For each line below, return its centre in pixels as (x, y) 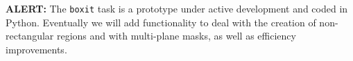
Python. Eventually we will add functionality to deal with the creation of (161, 22)
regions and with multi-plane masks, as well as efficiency (176, 36)
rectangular (30, 36)
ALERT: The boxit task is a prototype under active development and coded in (177, 8)
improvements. (36, 49)
